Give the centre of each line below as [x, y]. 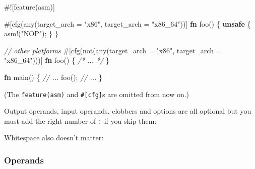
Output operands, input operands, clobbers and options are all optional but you [128, 111]
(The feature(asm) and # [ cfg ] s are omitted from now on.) [97, 94]
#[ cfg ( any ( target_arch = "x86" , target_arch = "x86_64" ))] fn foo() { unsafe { [127, 23]
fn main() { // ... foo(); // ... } [53, 77]
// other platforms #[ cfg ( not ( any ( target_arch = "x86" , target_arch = [113, 50]
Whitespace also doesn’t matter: [54, 138]
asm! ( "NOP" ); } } [31, 33]
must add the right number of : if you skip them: [80, 120]
